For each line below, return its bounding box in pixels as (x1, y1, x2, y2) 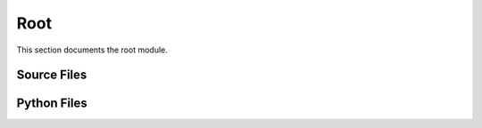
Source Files (16, 68, 87, 83)
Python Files (16, 96, 88, 111)
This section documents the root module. (16, 44, 169, 55)
